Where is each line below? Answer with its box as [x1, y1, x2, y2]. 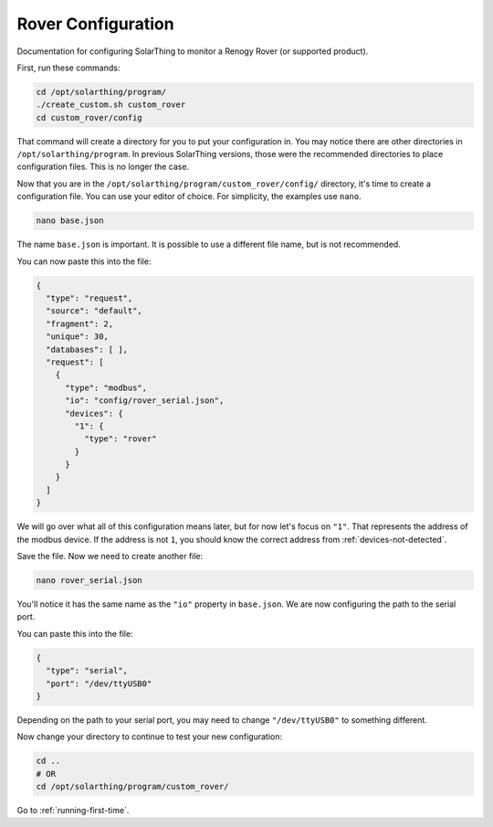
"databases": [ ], [46, 344, 128, 355]
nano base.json [36, 216, 104, 226]
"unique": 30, [46, 332, 110, 342]
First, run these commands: [16, 62, 121, 73]
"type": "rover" [83, 434, 157, 444]
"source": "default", [46, 306, 143, 316]
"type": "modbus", [65, 382, 148, 393]
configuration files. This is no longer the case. [16, 161, 190, 173]
